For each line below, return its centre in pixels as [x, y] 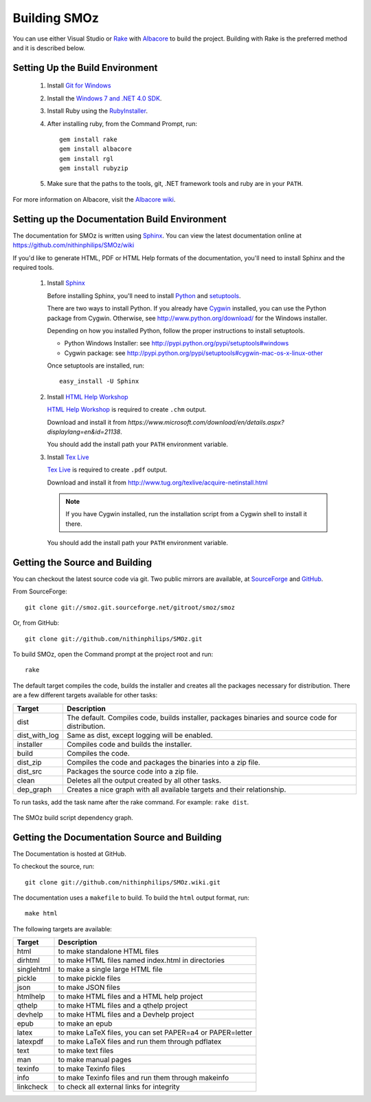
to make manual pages [95, 1060]
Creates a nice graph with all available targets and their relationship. [176, 790]
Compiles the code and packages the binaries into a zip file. [163, 762]
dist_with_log [38, 735]
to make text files [86, 1051]
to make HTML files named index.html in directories [141, 960]
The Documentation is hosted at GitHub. [69, 854]
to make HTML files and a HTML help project [131, 997]
